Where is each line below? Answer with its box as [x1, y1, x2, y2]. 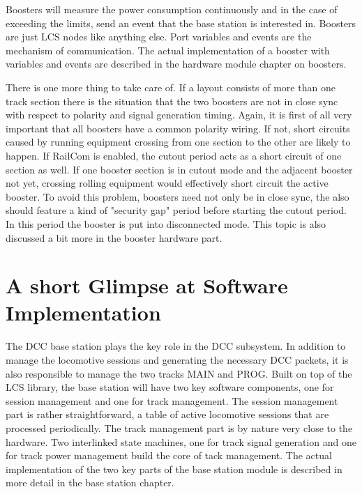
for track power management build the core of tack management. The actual [6, 448, 332, 463]
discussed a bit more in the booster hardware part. [6, 230, 223, 245]
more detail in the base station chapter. [6, 475, 174, 490]
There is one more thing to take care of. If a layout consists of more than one [6, 79, 335, 94]
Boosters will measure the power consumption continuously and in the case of [6, 2, 338, 16]
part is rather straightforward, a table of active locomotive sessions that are [6, 407, 329, 422]
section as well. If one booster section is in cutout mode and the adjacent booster [6, 162, 353, 176]
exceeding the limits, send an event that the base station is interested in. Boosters [6, 15, 356, 30]
